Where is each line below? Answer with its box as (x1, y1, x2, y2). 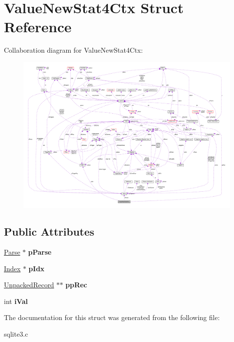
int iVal (4, 296, 28, 306)
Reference (4, 17, 72, 37)
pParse (28, 247, 52, 257)
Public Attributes (4, 224, 95, 239)
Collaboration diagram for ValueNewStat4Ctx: (4, 45, 143, 55)
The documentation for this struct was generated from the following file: (4, 312, 220, 322)
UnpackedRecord (4, 280, 54, 290)
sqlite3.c (4, 329, 28, 339)
